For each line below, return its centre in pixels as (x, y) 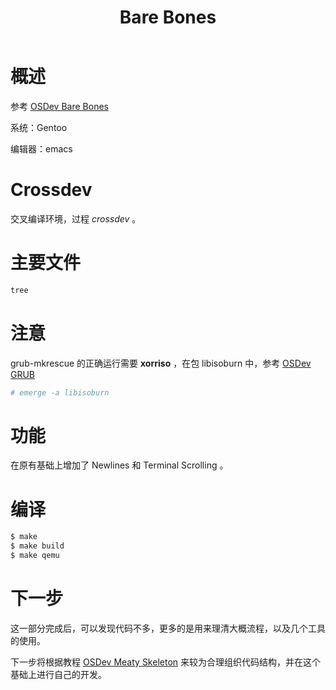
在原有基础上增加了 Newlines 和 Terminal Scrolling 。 (119, 465)
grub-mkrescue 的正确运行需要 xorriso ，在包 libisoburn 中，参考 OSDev (161, 363)
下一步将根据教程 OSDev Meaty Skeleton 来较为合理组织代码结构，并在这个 (166, 662)
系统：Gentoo (39, 127)
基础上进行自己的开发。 (58, 674)
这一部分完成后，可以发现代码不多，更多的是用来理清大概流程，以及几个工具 (168, 628)
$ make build (37, 546)
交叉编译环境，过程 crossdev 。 (76, 218)
